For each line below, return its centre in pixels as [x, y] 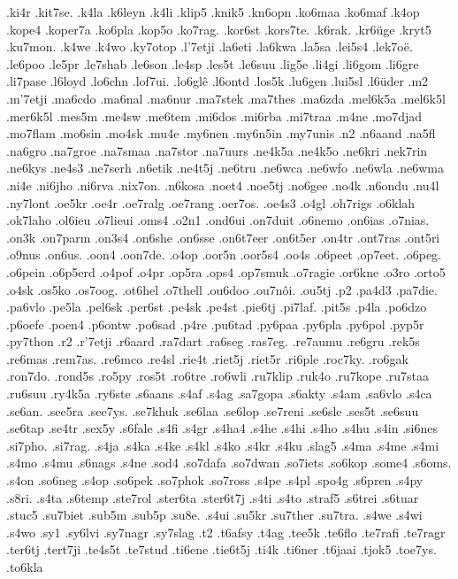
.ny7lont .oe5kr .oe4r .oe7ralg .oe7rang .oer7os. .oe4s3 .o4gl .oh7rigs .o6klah [211, 202]
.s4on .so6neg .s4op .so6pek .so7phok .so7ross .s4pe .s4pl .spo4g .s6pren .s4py [215, 480]
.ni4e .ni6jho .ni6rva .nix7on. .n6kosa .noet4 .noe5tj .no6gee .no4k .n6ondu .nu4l [223, 185]
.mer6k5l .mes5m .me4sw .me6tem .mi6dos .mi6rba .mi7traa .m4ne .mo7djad [214, 116]
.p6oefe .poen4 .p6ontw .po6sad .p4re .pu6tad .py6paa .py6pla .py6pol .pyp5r [215, 324]
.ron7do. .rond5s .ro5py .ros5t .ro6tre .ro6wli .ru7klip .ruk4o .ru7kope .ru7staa [218, 376]
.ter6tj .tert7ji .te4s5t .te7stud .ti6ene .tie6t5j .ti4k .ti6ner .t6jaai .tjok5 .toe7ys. [221, 549]
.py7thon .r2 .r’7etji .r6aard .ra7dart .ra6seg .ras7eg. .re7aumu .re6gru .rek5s [213, 341]
